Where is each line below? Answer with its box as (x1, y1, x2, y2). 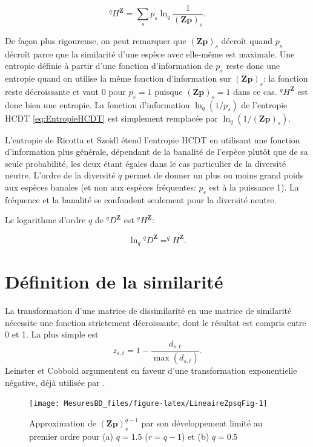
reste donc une (226, 59, 280, 72)
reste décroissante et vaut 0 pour (5, 85, 126, 97)
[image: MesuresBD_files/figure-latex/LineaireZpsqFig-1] (29, 399, 268, 408)
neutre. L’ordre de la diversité (5, 169, 116, 181)
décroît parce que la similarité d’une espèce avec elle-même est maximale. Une (5, 47, 295, 60)
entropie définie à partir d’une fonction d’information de (5, 59, 213, 72)
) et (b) (182, 429, 209, 442)
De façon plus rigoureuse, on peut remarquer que (5, 34, 186, 47)
